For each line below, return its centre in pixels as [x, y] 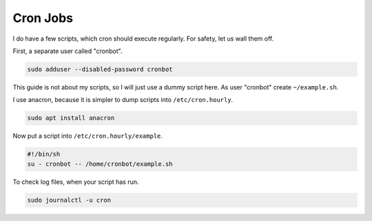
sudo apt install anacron [71, 118]
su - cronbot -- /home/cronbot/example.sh [100, 164]
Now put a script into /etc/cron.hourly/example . [88, 136]
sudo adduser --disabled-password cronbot [100, 69]
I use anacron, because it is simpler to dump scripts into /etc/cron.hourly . [123, 100]
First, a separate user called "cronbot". [68, 51]
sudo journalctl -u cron [69, 200]
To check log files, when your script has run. [76, 182]
